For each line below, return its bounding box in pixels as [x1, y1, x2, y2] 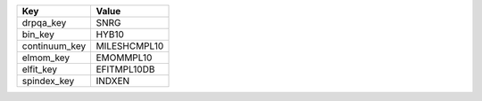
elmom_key [21, 51, 71, 64]
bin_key [21, 28, 55, 40]
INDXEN [96, 75, 130, 87]
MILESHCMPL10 [96, 40, 164, 52]
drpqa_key [21, 17, 67, 28]
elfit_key [21, 63, 58, 75]
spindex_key [21, 75, 75, 87]
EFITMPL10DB [96, 63, 155, 75]
